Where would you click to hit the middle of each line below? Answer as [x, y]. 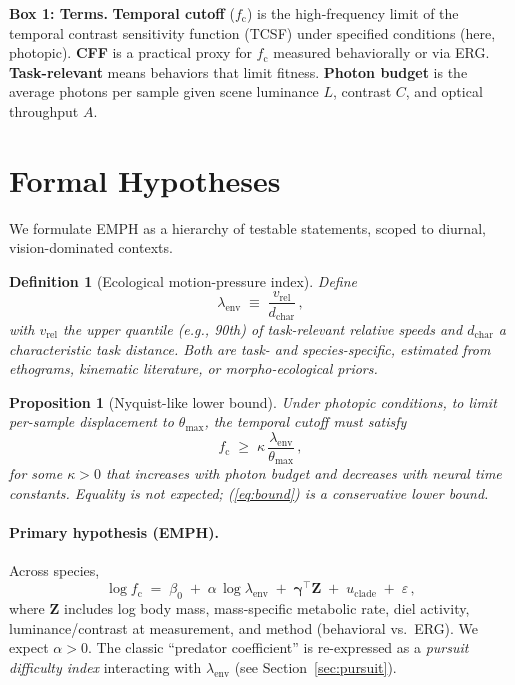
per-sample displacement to [91, 421]
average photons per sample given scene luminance [164, 91]
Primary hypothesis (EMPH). [114, 532]
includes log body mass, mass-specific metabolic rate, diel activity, [266, 607]
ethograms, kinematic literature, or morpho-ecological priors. [193, 368]
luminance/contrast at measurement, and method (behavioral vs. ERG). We [244, 627]
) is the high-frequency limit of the [352, 13]
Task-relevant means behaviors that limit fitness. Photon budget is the [238, 71]
